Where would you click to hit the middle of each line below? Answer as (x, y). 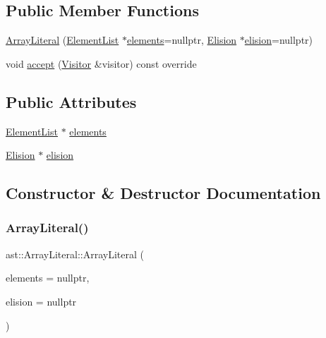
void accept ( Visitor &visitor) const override (101, 63)
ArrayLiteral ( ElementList (62, 40)
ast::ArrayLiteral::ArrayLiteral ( (75, 254)
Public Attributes (71, 101)
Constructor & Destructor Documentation (163, 193)
